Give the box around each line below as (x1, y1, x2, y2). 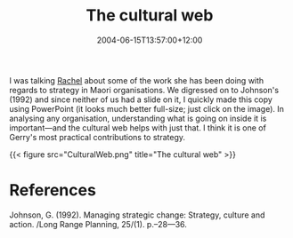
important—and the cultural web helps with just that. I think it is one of (9, 122, 267, 133)
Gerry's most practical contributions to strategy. (9, 131, 185, 142)
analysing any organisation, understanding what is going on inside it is (9, 113, 267, 123)
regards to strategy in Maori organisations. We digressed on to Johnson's (9, 84, 279, 95)
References (9, 180, 96, 201)
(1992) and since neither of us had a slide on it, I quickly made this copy (9, 94, 273, 105)
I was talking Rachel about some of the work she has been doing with (9, 75, 265, 85)
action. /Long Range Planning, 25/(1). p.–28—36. (9, 218, 187, 229)
